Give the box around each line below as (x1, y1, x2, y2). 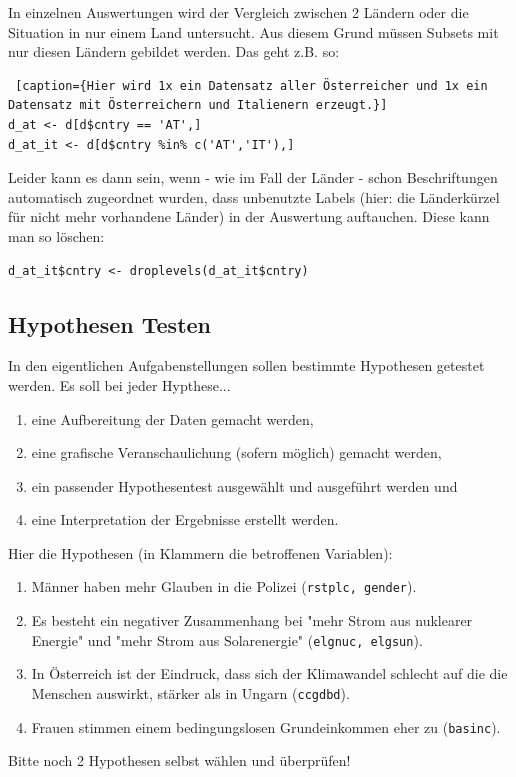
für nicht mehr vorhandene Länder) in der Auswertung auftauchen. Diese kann (8, 206, 490, 227)
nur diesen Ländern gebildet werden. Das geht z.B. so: (8, 41, 340, 62)
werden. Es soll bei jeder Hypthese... (8, 374, 231, 395)
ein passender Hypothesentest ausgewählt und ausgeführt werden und (31, 475, 458, 496)
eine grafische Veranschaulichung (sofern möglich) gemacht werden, (31, 442, 442, 463)
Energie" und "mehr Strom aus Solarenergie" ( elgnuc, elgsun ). (31, 629, 423, 650)
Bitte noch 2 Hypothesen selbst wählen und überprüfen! (8, 750, 351, 771)
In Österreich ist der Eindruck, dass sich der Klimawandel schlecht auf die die (31, 663, 508, 684)
